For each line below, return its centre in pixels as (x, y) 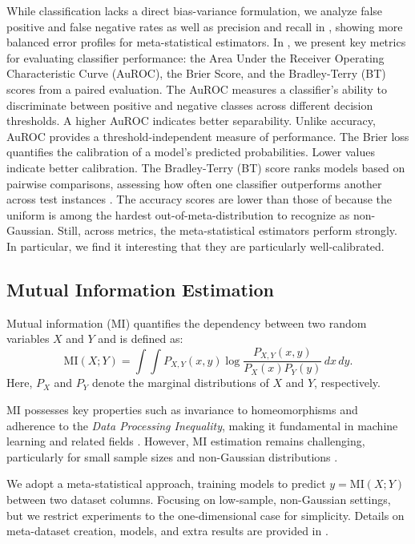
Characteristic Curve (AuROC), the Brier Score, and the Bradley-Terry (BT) (196, 73)
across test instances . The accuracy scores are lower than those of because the (199, 199)
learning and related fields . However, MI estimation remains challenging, (186, 441)
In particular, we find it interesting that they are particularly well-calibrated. (195, 246)
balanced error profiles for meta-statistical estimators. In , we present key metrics (206, 42)
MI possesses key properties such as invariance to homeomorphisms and (182, 409)
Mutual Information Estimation (141, 289)
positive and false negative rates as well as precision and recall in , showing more (205, 26)
